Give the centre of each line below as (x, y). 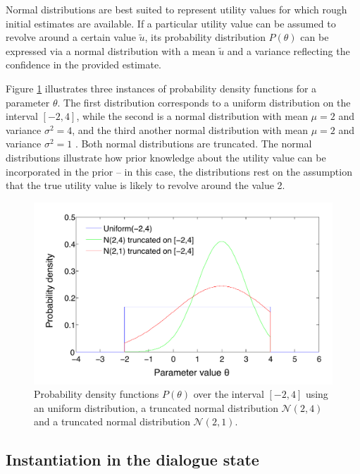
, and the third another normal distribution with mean (190, 129)
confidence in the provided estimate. (84, 65)
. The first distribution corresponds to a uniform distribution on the (204, 102)
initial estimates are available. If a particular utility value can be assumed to (171, 23)
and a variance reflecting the (288, 50)
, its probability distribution (205, 37)
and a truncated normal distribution (112, 421)
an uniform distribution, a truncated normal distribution (156, 407)
